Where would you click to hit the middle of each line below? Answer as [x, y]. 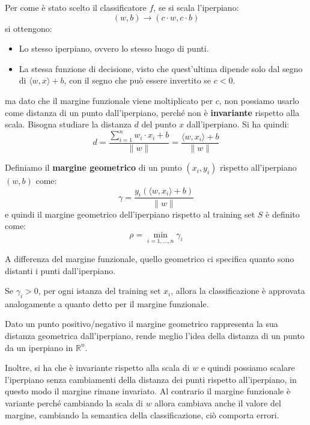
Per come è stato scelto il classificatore [76, 7]
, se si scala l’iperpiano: [196, 7]
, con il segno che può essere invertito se [138, 80]
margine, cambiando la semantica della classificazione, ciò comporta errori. [142, 414]
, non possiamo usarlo [259, 100]
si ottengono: [29, 28]
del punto [159, 124]
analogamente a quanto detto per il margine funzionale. [107, 303]
